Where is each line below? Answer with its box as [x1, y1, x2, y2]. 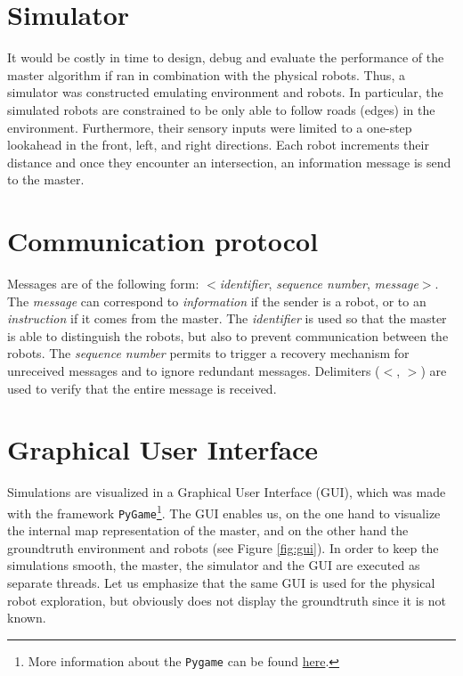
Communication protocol [7, 223, 319, 259]
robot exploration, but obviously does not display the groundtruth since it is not [7, 590, 446, 609]
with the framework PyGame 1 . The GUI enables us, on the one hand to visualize [7, 501, 441, 522]
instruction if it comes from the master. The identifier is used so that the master [7, 309, 447, 328]
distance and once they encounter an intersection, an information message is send [7, 152, 451, 171]
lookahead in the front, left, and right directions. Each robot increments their [7, 135, 429, 154]
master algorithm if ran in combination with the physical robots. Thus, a [7, 65, 405, 84]
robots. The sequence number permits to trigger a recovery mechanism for [7, 344, 410, 362]
